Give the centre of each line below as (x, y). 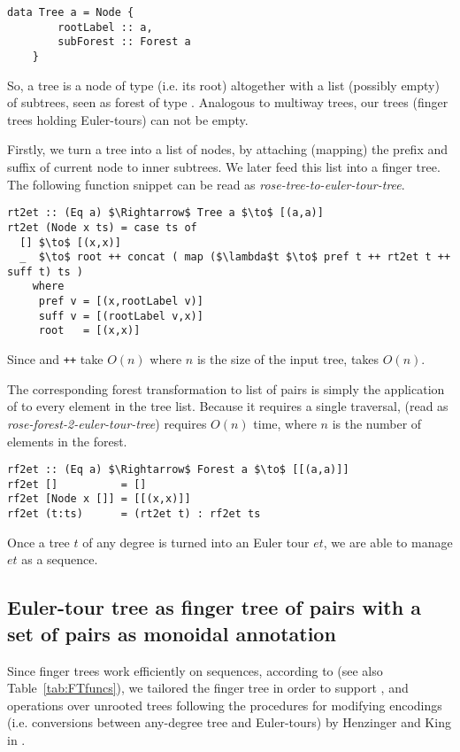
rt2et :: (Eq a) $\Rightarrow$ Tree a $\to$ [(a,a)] (165, 213)
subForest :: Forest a (124, 42)
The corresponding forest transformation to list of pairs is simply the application (226, 388)
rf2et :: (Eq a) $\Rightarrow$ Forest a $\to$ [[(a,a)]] (178, 470)
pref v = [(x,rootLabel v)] (121, 302)
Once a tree (38, 542)
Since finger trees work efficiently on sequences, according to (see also (195, 670)
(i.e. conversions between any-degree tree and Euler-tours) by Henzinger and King (229, 722)
